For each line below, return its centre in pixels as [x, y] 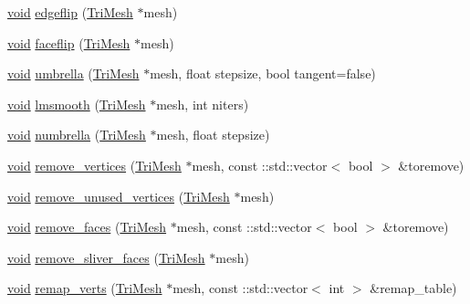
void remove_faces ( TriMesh [87, 227]
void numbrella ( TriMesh [77, 135]
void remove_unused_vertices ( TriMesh [119, 196]
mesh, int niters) [203, 104]
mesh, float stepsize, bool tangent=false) [263, 73]
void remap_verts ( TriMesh [85, 288]
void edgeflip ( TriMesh [70, 12]
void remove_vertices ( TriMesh [94, 165]
